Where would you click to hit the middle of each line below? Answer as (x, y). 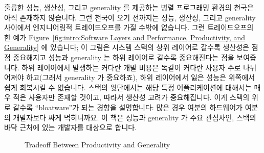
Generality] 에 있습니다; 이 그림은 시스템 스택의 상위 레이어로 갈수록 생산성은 (127, 47)
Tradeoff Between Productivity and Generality (97, 144)
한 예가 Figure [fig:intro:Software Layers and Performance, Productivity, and (125, 37)
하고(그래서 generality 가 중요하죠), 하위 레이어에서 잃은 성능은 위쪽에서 (141, 77)
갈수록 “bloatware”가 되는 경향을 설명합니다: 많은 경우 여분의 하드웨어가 (128, 107)
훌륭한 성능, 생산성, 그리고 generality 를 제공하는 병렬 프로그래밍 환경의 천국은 (129, 7)
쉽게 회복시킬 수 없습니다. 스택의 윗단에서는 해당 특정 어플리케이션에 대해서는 (128, 87)
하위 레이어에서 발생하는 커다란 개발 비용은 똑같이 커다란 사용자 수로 (131, 67)
